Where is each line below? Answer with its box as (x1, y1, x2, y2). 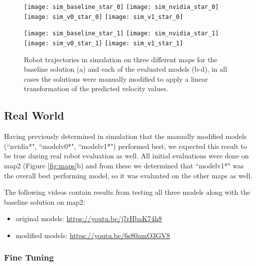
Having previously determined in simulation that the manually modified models (4, 131, 247, 141)
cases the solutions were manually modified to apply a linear (24, 73, 208, 84)
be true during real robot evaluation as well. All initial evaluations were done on (4, 150, 249, 161)
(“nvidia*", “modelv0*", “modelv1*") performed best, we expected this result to (4, 140, 247, 151)
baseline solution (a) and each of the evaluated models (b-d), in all (24, 64, 227, 74)
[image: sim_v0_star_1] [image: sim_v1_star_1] (24, 39, 183, 47)
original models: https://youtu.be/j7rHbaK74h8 (15, 213, 162, 224)
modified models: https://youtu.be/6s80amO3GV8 (15, 230, 170, 240)
